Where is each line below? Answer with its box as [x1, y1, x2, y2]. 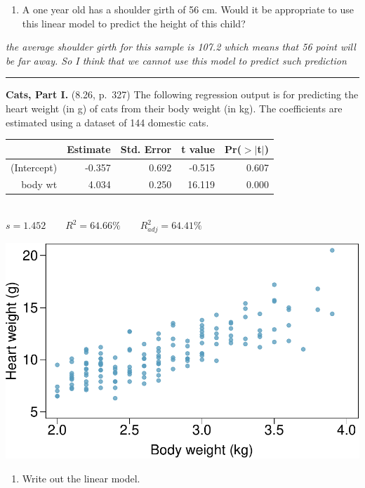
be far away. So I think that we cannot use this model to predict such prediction [6, 53, 347, 67]
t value [181, 141, 215, 156]
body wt [21, 177, 58, 192]
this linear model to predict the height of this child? [22, 15, 246, 30]
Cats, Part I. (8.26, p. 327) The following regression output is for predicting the [6, 87, 359, 102]
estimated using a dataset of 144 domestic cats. [6, 114, 209, 129]
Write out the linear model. [22, 470, 140, 485]
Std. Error [120, 141, 172, 156]
